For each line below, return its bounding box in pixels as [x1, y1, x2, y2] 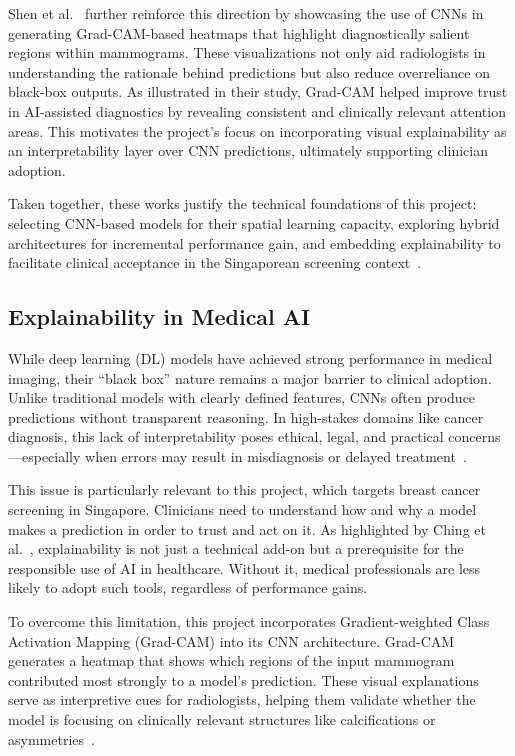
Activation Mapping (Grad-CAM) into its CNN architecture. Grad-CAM [8, 630, 455, 651]
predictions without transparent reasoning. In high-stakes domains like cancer [8, 406, 484, 427]
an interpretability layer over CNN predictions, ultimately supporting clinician [8, 140, 488, 161]
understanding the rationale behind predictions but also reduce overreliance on [8, 61, 490, 82]
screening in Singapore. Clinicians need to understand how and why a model [8, 499, 477, 520]
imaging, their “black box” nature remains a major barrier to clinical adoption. [8, 367, 492, 388]
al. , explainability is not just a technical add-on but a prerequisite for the [8, 538, 464, 559]
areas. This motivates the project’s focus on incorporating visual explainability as [8, 120, 507, 141]
